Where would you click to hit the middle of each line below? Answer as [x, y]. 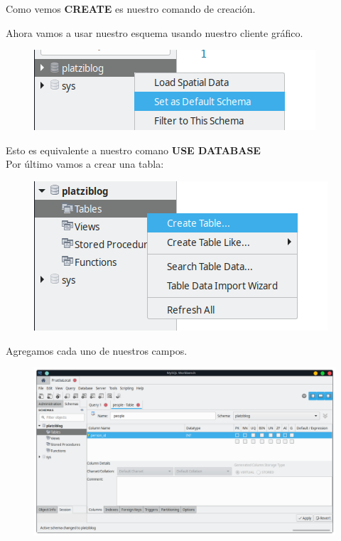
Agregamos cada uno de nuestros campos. [97, 350]
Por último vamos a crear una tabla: [85, 164]
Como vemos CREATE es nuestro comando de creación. [131, 9]
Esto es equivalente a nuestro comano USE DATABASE [133, 150]
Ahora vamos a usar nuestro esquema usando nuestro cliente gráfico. [155, 32]
